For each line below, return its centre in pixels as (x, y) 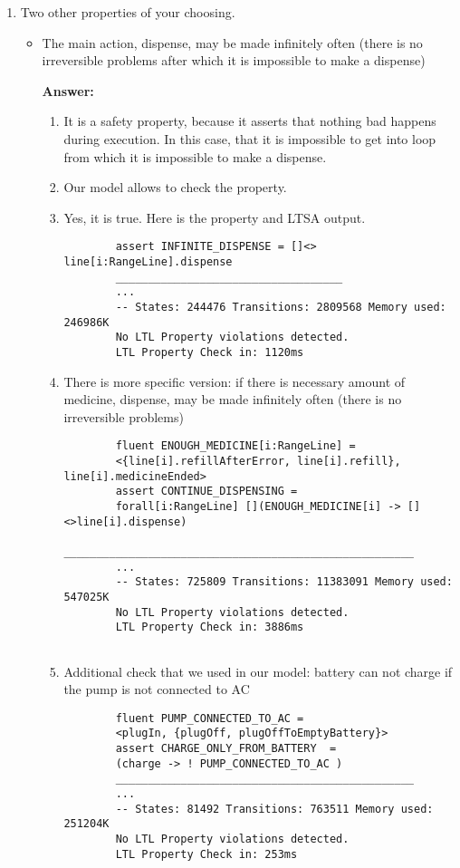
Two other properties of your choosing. (128, 12)
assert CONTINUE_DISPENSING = (206, 492)
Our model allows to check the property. (175, 187)
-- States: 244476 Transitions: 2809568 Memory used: (281, 307)
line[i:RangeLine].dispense (148, 262)
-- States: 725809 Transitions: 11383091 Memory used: (284, 582)
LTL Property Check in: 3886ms (210, 627)
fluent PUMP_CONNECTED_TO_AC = (210, 718)
